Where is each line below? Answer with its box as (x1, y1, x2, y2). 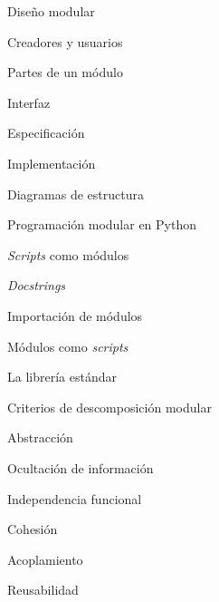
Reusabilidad (7, 580, 79, 599)
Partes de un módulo (7, 63, 123, 82)
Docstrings (7, 276, 66, 295)
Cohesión (7, 519, 58, 539)
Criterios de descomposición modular (7, 397, 212, 416)
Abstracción (7, 428, 73, 447)
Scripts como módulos (7, 245, 129, 264)
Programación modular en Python (7, 215, 196, 234)
